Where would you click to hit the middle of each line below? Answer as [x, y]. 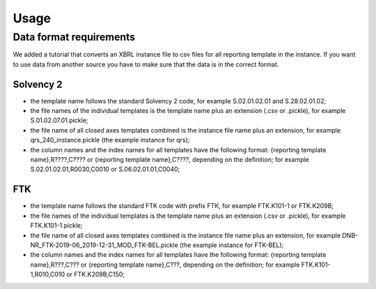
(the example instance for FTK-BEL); [232, 245]
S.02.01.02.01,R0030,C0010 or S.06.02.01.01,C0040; [105, 169]
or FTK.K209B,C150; [96, 274]
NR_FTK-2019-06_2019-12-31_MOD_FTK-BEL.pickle [104, 245]
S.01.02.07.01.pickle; [59, 120]
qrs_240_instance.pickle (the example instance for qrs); [110, 140]
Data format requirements [74, 37]
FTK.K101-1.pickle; [56, 225]
